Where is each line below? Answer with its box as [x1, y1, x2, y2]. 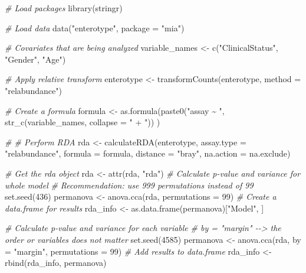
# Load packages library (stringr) [5, 2, 123, 14]
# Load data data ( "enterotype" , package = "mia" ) [5, 21, 185, 34]
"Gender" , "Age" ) [5, 53, 66, 65]
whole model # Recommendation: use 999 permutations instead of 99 [5, 178, 254, 191]
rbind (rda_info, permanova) [5, 256, 107, 269]
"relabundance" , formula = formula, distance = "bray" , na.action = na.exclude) [5, 147, 291, 160]
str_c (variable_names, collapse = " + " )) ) [5, 116, 160, 128]
